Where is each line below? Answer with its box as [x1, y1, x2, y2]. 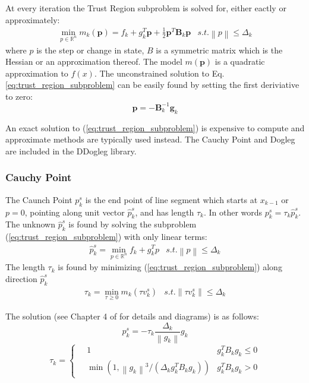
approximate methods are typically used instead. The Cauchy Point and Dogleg [5, 133, 295, 145]
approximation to [5, 67, 68, 79]
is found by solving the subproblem [68, 218, 197, 230]
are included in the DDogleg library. [5, 144, 137, 157]
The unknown [5, 218, 56, 230]
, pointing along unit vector [24, 205, 125, 218]
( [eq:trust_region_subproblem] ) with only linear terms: [5, 230, 207, 243]
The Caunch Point [5, 193, 72, 205]
